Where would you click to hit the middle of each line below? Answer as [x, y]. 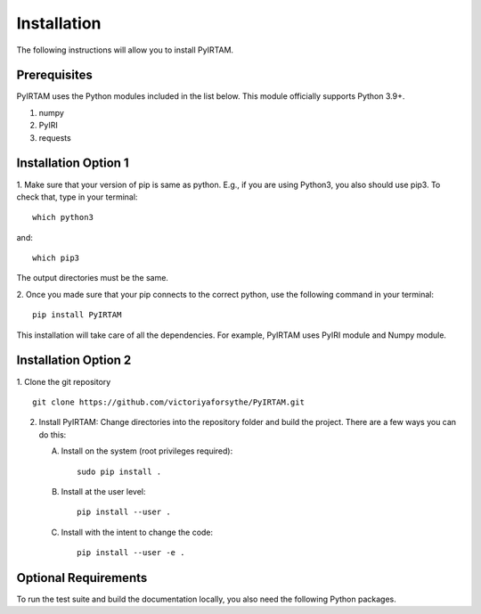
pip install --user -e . [131, 553]
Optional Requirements [82, 578]
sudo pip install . [119, 471]
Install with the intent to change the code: [137, 532]
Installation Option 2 [74, 360]
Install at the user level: [103, 491]
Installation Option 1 [73, 164]
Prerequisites [54, 75]
